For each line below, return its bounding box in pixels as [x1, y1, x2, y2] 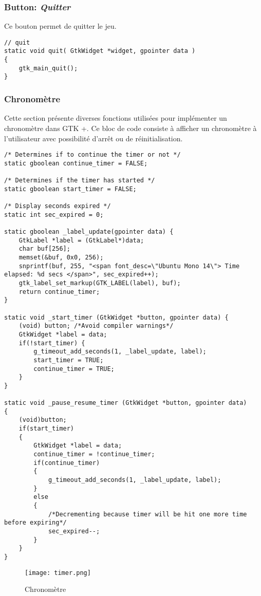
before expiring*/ [4, 519, 67, 527]
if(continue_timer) [33, 459, 100, 467]
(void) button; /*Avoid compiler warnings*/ [18, 322, 174, 330]
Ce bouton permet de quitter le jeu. [4, 21, 117, 31]
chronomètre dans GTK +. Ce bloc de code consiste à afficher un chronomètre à [4, 122, 257, 133]
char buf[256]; [18, 245, 70, 253]
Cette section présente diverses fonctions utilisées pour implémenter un [4, 113, 227, 123]
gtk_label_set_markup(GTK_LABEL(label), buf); [18, 279, 181, 287]
